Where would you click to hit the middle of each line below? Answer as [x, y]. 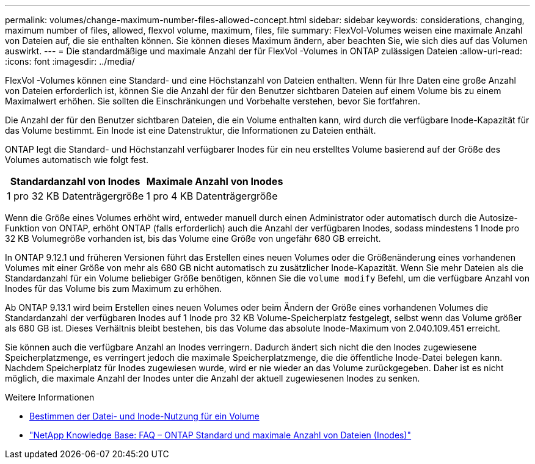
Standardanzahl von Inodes [75, 181]
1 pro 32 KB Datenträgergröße [75, 196]
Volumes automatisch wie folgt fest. [77, 160]
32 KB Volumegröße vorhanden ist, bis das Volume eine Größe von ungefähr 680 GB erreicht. [193, 238]
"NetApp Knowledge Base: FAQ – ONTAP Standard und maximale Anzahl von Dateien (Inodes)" [220, 435]
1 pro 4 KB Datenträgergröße [212, 196]
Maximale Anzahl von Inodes [215, 181]
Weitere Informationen [50, 397]
